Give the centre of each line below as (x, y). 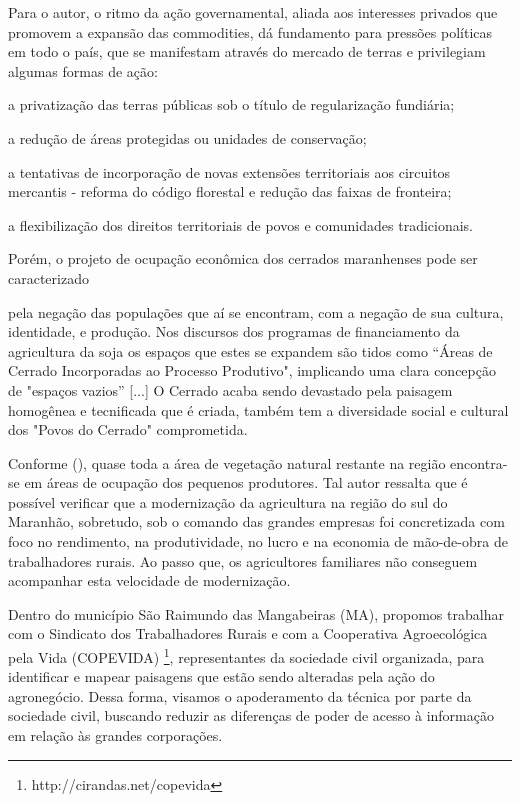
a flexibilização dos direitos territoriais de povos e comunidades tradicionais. (240, 224)
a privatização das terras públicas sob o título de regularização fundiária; (231, 104)
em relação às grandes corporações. (115, 735)
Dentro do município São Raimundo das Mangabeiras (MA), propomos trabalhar (256, 613)
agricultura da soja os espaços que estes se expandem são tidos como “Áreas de (250, 350)
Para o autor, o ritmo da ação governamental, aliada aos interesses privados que (253, 12)
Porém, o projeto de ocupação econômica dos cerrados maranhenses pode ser (243, 258)
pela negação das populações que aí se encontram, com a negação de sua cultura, (256, 311)
